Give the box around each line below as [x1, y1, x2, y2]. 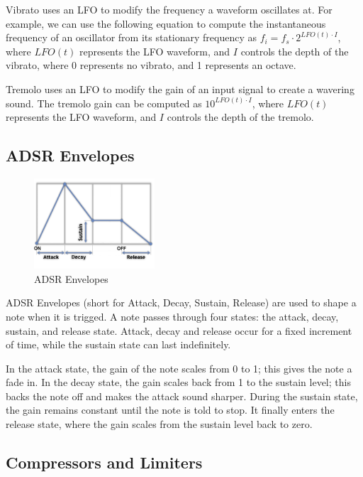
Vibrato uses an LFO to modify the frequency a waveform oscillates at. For [6, 2, 333, 16]
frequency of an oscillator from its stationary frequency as [6, 30, 257, 45]
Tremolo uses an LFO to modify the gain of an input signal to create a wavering [6, 81, 354, 96]
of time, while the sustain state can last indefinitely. [6, 337, 231, 352]
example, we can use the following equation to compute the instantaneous [6, 16, 326, 31]
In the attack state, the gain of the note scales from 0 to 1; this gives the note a [6, 360, 352, 375]
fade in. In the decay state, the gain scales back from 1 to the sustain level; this [6, 375, 351, 390]
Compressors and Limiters [6, 451, 203, 473]
